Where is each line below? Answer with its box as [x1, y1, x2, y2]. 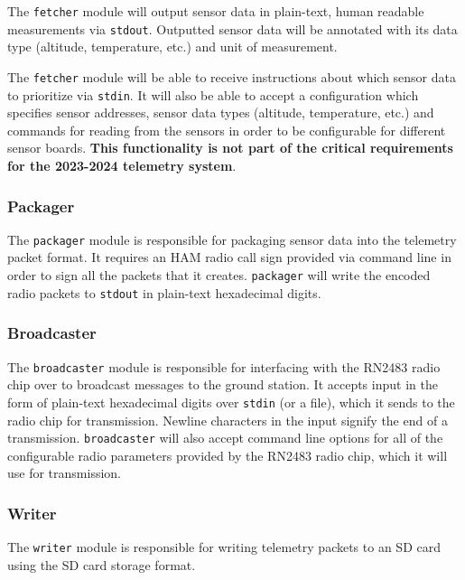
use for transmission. [7, 463, 121, 482]
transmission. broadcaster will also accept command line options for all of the [7, 428, 443, 447]
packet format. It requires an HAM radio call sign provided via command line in [7, 248, 451, 267]
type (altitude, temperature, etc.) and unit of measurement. [7, 37, 338, 56]
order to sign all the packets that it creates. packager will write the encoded [7, 266, 431, 285]
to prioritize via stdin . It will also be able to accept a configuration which [7, 85, 419, 104]
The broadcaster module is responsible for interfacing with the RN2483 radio [7, 357, 441, 376]
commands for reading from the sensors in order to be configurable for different [7, 120, 446, 139]
